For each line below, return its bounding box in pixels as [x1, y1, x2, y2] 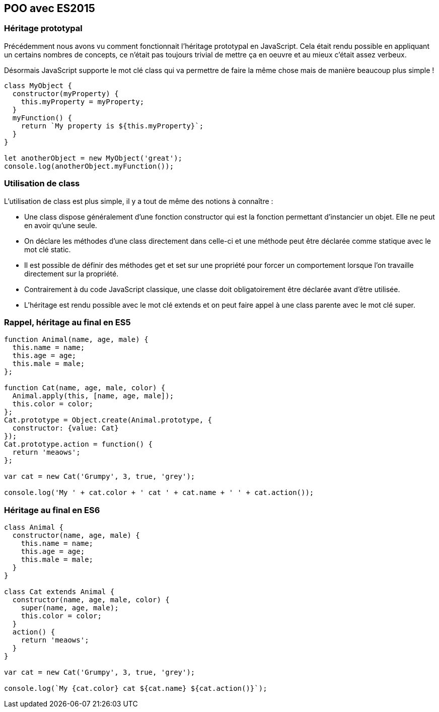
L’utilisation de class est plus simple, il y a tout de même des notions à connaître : [4, 196, 273, 205]
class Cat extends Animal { [4, 588, 115, 596]
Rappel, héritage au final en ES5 [4, 317, 131, 327]
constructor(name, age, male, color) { [12, 596, 170, 604]
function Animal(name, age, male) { [4, 335, 149, 344]
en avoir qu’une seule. [24, 221, 97, 230]
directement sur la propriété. [24, 269, 119, 278]
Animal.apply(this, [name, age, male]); [12, 392, 174, 400]
